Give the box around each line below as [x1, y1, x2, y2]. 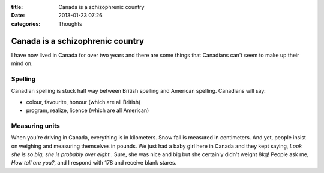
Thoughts [58, 20, 82, 27]
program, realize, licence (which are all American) [26, 107, 149, 114]
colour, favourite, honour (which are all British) [26, 98, 141, 105]
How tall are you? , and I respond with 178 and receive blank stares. [11, 159, 177, 166]
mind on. [11, 60, 33, 67]
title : [11, 4, 23, 10]
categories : [11, 20, 41, 27]
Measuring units [11, 122, 60, 130]
